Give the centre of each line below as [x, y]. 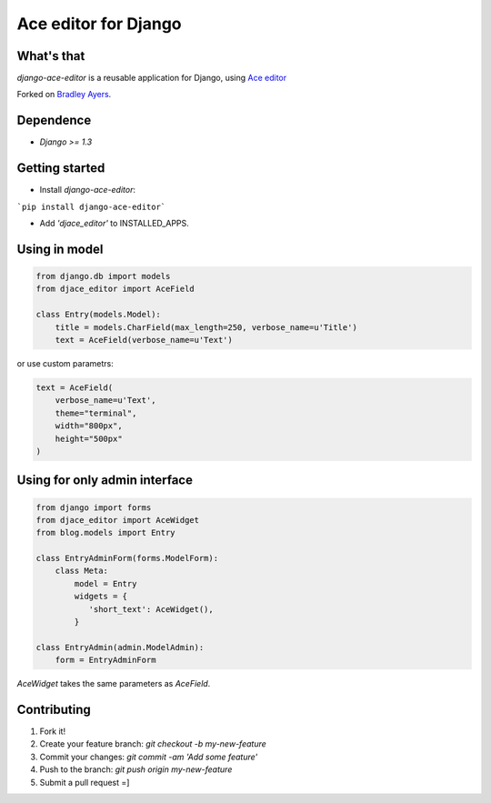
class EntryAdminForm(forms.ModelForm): [127, 558]
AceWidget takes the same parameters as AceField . [114, 684]
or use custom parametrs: [65, 363]
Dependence [54, 120]
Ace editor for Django [99, 24]
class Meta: [82, 571]
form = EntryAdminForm [105, 660]
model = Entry [105, 583]
